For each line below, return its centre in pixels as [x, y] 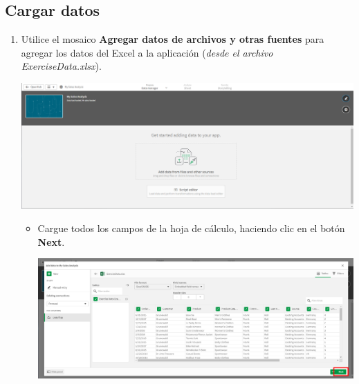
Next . [51, 241]
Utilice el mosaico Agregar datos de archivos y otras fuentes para [173, 39]
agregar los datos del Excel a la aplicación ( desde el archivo [147, 52]
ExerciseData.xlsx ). [61, 66]
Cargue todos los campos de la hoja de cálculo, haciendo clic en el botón [191, 228]
